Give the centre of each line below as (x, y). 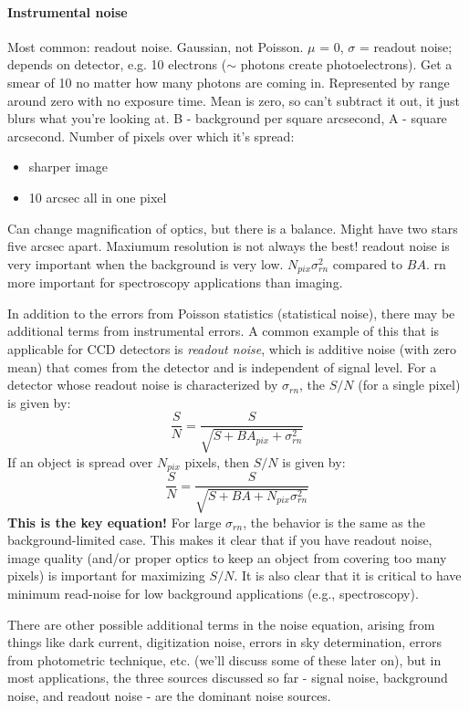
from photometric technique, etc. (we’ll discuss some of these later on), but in (224, 659)
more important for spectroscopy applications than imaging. (175, 282)
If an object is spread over (80, 461)
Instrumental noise (68, 11)
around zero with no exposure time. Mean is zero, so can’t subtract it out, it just (234, 100)
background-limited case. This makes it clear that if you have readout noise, (220, 540)
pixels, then (217, 461)
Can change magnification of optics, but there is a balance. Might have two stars (233, 228)
